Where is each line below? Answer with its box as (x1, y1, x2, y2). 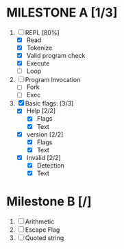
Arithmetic (25, 217, 55, 226)
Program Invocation (25, 76, 81, 84)
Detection (36, 161, 64, 170)
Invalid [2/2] (26, 153, 61, 161)
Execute (26, 59, 50, 68)
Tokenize (26, 43, 53, 52)
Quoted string (25, 233, 64, 242)
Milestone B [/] (6, 194, 92, 210)
